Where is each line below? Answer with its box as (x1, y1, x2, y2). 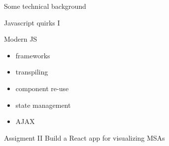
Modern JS (4, 34, 37, 44)
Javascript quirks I (4, 17, 60, 27)
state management (15, 99, 71, 110)
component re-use (15, 83, 69, 93)
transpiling (15, 67, 48, 77)
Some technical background (4, 1, 86, 11)
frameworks (15, 50, 50, 60)
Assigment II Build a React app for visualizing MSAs (4, 132, 165, 143)
